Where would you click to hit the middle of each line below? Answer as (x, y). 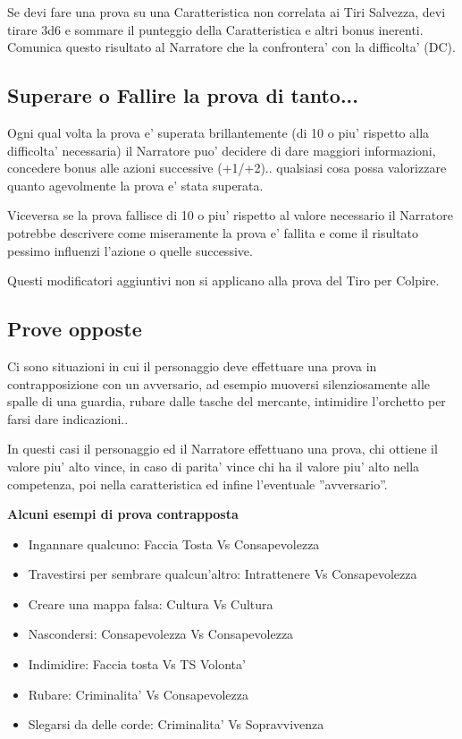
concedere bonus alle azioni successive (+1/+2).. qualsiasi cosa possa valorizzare (227, 168)
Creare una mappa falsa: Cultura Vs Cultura (151, 603)
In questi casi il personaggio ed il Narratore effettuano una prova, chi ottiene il (223, 449)
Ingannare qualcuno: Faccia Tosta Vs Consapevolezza (174, 544)
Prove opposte (75, 329)
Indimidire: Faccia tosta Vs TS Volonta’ (137, 664)
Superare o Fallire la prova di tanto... (183, 95)
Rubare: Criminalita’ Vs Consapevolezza (138, 694)
